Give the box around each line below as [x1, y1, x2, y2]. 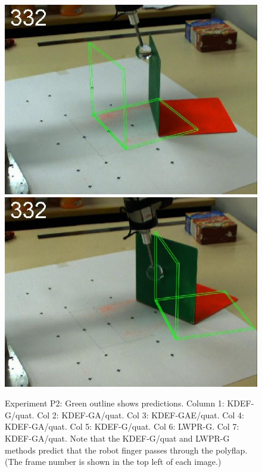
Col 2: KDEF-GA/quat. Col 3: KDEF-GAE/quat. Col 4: [37, 408, 244, 421]
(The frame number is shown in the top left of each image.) [5, 455, 222, 468]
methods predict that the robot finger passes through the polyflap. [5, 443, 248, 456]
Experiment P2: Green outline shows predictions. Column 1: [5, 397, 224, 409]
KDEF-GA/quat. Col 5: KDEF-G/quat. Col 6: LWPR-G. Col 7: [5, 420, 239, 433]
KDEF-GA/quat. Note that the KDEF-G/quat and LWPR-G [5, 431, 230, 444]
